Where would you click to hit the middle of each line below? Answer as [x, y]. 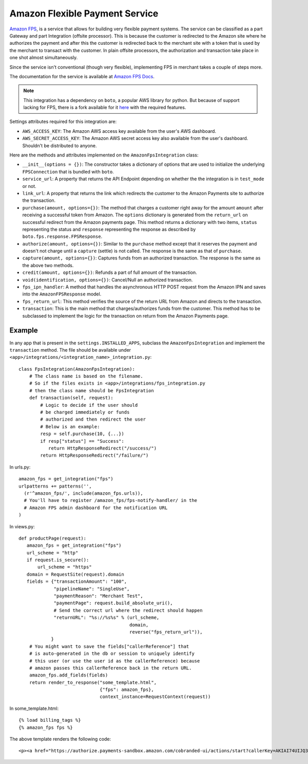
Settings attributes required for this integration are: [63, 121]
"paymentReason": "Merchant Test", [98, 596]
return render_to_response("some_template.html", [93, 682]
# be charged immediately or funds [85, 412]
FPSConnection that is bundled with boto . [68, 171]
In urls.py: [20, 467]
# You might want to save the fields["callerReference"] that [109, 646]
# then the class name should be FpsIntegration [91, 390]
